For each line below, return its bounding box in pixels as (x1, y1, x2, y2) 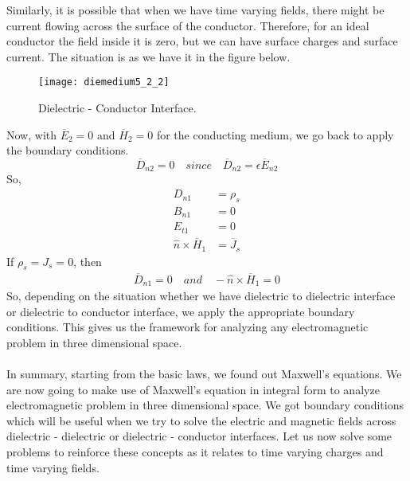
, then (73, 252, 102, 269)
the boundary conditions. (6, 142, 129, 158)
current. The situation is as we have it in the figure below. (6, 48, 291, 65)
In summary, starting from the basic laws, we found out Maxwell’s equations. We (6, 366, 402, 382)
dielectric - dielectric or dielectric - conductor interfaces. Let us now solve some (6, 428, 392, 444)
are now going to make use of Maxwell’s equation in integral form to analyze (6, 381, 380, 397)
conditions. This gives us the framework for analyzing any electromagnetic (6, 319, 369, 335)
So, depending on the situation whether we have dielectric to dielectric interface (6, 287, 396, 304)
